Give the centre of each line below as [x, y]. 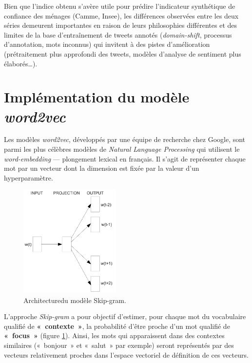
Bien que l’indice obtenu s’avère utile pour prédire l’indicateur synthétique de [120, 6]
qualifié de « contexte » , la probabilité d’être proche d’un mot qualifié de [117, 326]
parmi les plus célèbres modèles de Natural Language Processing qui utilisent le [122, 149]
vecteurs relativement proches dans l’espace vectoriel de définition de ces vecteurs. [126, 354]
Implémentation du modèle [97, 97]
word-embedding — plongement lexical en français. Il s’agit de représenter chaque [125, 158]
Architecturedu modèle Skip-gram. [75, 300]
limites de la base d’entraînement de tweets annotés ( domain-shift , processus [118, 34]
